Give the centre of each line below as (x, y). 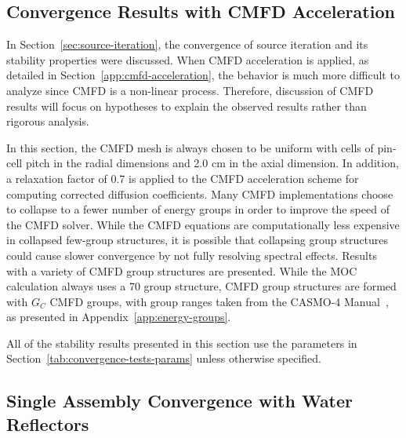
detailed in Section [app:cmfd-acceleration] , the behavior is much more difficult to (203, 75)
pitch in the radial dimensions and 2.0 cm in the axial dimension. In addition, (212, 163)
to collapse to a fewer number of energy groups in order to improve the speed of (198, 209)
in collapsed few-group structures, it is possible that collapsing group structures (198, 240)
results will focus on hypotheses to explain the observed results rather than (187, 106)
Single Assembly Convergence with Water (180, 401)
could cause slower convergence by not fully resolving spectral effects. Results (192, 255)
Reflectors (48, 423)
